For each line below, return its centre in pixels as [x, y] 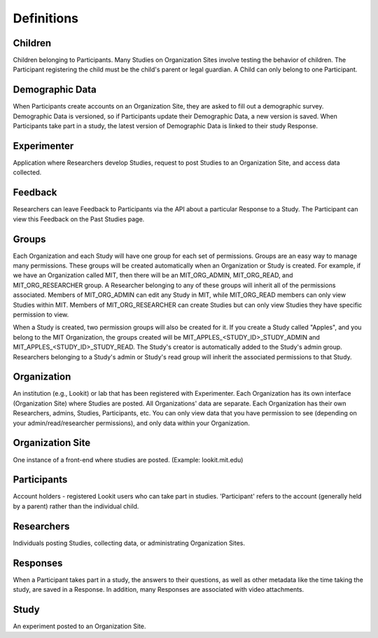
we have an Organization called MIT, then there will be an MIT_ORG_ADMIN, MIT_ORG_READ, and [153, 275]
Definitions [46, 18]
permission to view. [41, 314]
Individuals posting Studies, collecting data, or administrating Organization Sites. [129, 543]
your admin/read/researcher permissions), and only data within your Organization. [131, 423]
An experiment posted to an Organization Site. [79, 626]
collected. [27, 172]
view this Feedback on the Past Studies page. [79, 219]
